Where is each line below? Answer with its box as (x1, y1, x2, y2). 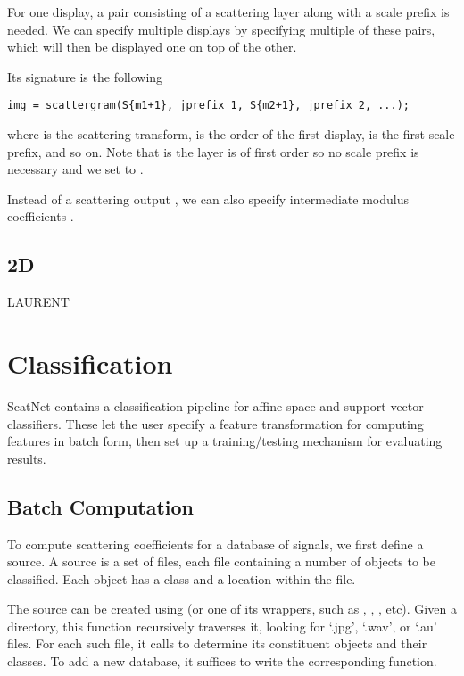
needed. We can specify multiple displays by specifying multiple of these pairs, (7, 20, 435, 38)
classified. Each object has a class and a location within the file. (7, 569, 356, 588)
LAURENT (7, 293, 70, 311)
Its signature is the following (7, 67, 163, 86)
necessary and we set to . (7, 160, 144, 178)
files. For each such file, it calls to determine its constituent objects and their (7, 634, 427, 653)
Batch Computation (7, 492, 195, 520)
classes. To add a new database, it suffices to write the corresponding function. (7, 652, 437, 671)
